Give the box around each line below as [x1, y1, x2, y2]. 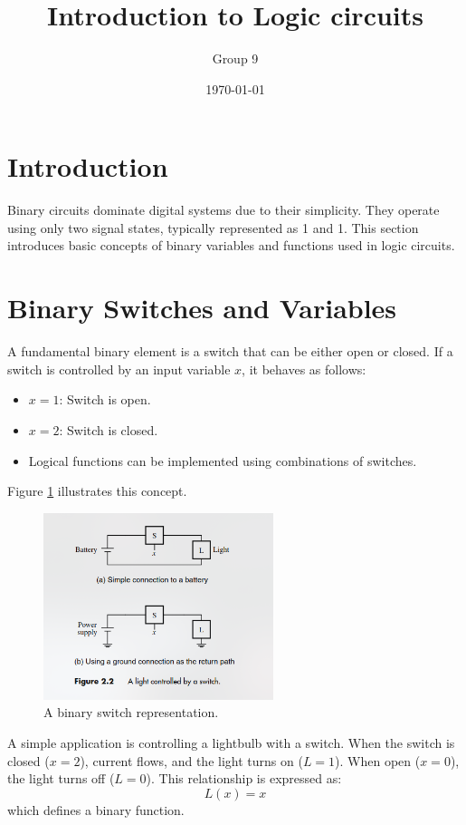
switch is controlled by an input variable [7, 359, 231, 378]
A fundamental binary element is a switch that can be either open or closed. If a [7, 342, 453, 361]
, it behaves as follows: [242, 359, 366, 378]
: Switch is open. [59, 390, 151, 409]
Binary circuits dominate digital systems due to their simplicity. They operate [7, 200, 440, 219]
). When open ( [335, 751, 421, 770]
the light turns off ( [7, 769, 115, 788]
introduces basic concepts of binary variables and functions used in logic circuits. [7, 236, 455, 255]
